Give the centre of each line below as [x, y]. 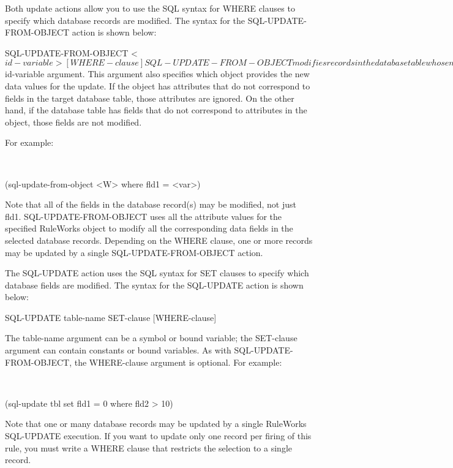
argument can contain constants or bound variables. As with [118, 350]
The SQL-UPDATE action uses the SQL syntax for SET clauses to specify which [157, 273]
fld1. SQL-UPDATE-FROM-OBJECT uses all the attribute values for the [144, 216]
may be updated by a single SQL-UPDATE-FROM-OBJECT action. [134, 252]
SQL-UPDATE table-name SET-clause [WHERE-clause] [111, 317]
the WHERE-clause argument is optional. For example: [178, 362]
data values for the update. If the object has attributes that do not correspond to [158, 85]
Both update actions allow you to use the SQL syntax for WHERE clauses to [150, 8]
